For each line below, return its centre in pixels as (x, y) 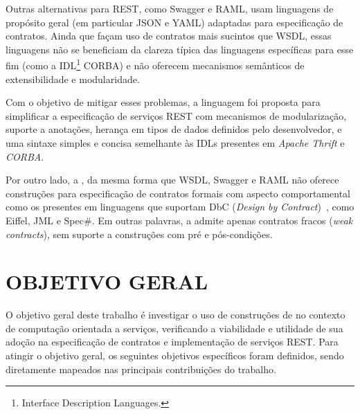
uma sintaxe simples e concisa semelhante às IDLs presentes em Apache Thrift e (175, 143)
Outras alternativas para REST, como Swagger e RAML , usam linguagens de (170, 8)
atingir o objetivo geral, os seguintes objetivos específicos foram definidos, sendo (175, 355)
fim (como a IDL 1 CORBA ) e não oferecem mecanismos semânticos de (155, 64)
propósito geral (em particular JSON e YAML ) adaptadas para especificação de (174, 22)
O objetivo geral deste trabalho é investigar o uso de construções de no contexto (175, 315)
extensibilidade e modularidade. (73, 79)
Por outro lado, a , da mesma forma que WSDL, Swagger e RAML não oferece (172, 180)
